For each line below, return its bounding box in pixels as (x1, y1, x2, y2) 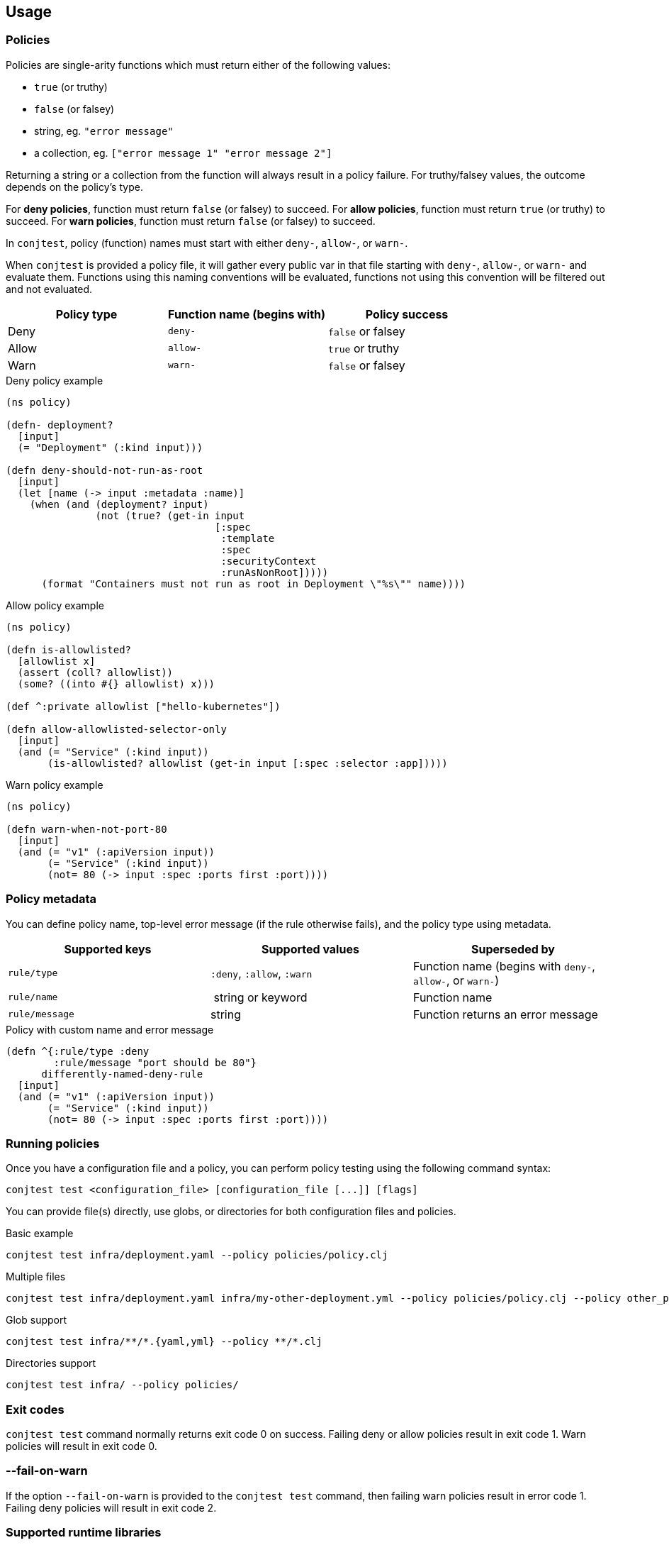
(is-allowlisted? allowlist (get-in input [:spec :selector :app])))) (47, 757, 448, 769)
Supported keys (64, 941, 152, 956)
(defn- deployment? (6, 419, 113, 431)
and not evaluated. (6, 282, 93, 295)
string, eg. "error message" (34, 124, 174, 137)
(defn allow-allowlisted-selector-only (6, 723, 227, 735)
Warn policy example (6, 778, 103, 791)
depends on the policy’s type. (6, 180, 143, 193)
